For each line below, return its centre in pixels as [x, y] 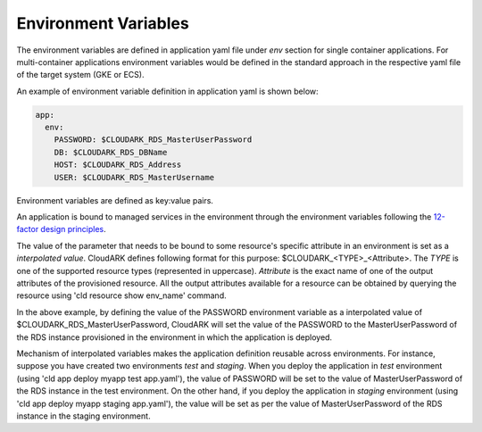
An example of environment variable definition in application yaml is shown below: [167, 91]
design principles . [73, 229]
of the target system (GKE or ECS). [80, 75]
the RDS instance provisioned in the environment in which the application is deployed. [175, 337]
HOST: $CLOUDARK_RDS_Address [118, 165]
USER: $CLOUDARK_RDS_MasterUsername [134, 177]
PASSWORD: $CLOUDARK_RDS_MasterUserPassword [153, 140]
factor [28, 229]
